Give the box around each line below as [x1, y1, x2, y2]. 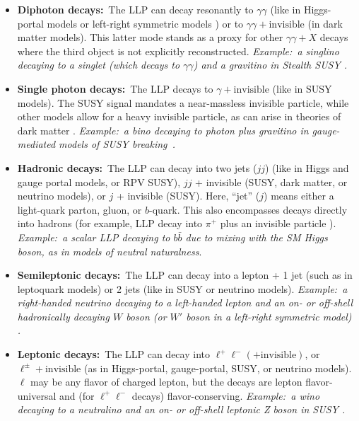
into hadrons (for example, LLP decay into [17, 216, 203, 231]
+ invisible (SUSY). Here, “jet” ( [116, 188, 260, 203]
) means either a [264, 188, 334, 203]
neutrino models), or [17, 188, 106, 203]
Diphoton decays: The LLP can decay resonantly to [17, 2, 254, 16]
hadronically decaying [17, 308, 110, 323]
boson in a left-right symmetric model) [186, 308, 352, 323]
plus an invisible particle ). [220, 216, 336, 231]
